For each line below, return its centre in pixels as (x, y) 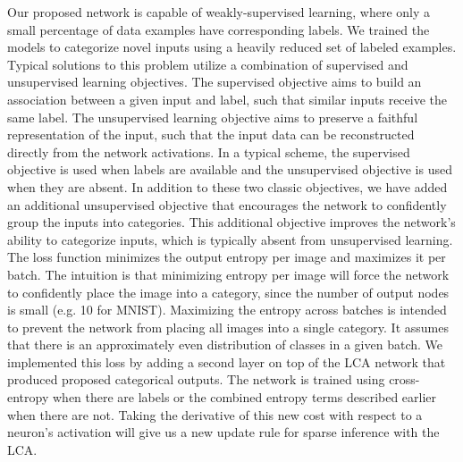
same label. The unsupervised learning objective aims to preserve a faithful (213, 117)
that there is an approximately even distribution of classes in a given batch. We (225, 344)
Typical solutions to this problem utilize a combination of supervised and (208, 64)
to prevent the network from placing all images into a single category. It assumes (228, 327)
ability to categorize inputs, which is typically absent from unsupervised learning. (230, 239)
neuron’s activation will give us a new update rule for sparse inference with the (223, 432)
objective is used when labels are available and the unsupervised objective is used (230, 169)
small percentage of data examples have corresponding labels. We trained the (219, 29)
